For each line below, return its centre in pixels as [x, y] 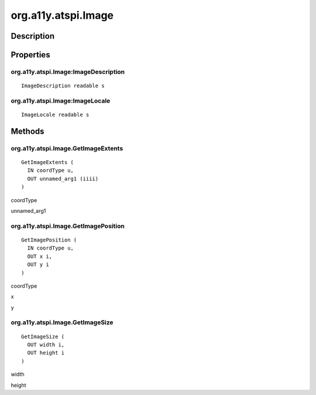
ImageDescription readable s [63, 86]
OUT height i [46, 353]
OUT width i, [46, 345]
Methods [28, 131]
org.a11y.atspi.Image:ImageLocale [61, 101]
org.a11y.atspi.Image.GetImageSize [62, 322]
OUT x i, [40, 256]
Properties [30, 55]
